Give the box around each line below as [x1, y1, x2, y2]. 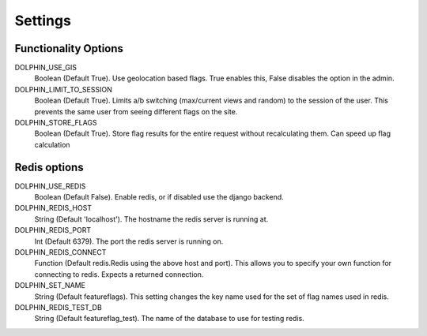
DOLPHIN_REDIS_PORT [14, 226, 92, 235]
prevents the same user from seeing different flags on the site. [34, 106, 238, 116]
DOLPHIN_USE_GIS [14, 63, 77, 73]
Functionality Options [14, 42, 124, 55]
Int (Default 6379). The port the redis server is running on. [34, 237, 224, 246]
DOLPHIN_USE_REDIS [14, 181, 86, 191]
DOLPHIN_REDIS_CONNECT [14, 248, 107, 257]
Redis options [14, 160, 84, 174]
